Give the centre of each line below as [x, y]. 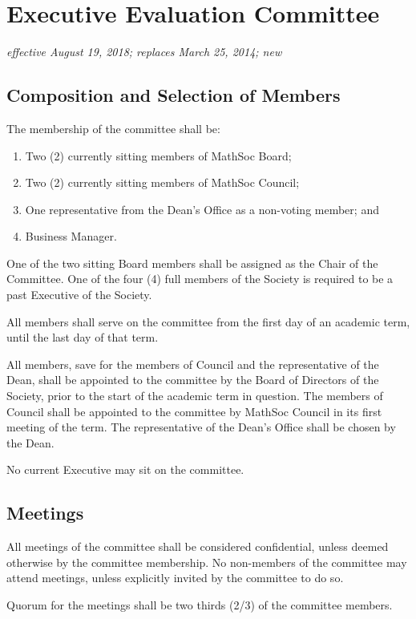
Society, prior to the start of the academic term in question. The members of [195, 396]
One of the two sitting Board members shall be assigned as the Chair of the [192, 263]
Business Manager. [71, 236]
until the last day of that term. [83, 337]
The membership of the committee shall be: [113, 128]
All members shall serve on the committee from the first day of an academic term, [208, 321]
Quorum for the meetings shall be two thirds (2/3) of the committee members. [200, 605]
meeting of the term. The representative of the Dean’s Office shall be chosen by [201, 427]
